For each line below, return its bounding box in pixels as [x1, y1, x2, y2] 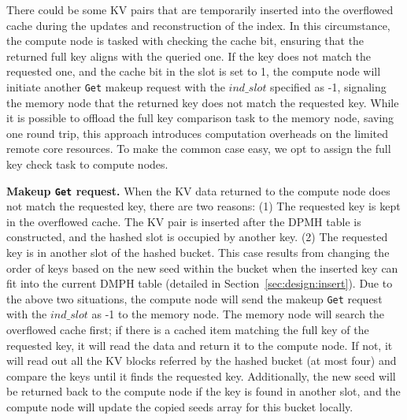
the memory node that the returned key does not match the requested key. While [6, 94, 399, 110]
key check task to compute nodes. [6, 156, 168, 172]
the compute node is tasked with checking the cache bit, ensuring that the [6, 32, 364, 49]
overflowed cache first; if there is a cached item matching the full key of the [6, 322, 369, 338]
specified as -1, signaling [270, 78, 387, 95]
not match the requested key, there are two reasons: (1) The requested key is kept [6, 198, 401, 214]
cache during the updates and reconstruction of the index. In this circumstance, [6, 17, 390, 33]
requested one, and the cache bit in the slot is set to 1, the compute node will [6, 63, 381, 80]
